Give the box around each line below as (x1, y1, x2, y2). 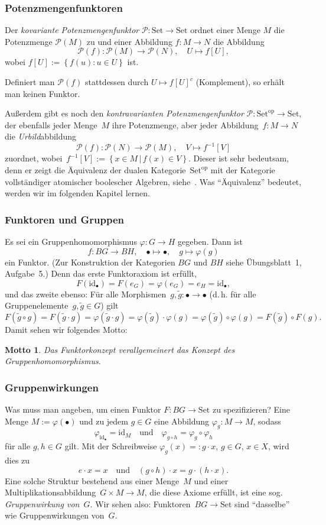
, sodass (253, 414, 281, 427)
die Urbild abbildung (5, 130, 77, 142)
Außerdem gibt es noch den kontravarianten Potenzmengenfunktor (5, 107, 244, 119)
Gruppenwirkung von (5, 497, 80, 510)
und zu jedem (79, 414, 128, 427)
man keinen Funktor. (5, 87, 80, 99)
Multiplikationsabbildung (5, 486, 96, 498)
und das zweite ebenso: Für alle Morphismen (5, 287, 167, 300)
